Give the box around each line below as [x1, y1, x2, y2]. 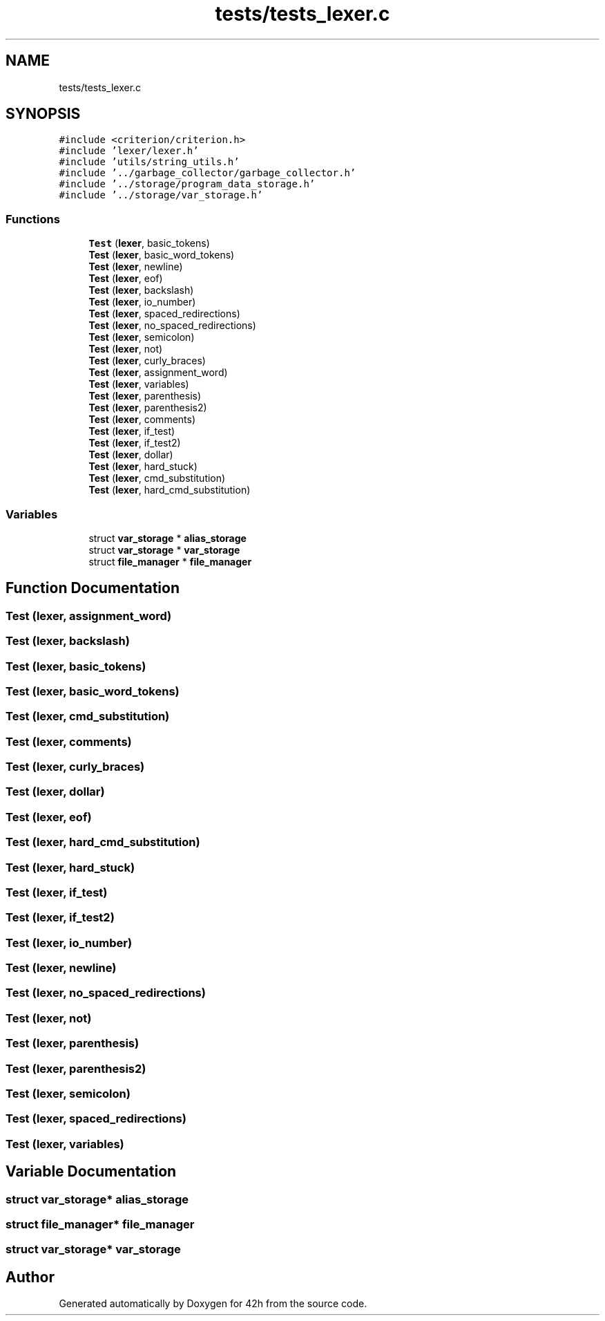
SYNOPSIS [6, 105, 81, 123]
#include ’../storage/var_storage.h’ [59, 189, 263, 201]
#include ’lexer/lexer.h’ [59, 145, 199, 157]
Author [6, 1268, 55, 1286]
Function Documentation [6, 579, 180, 597]
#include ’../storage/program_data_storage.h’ [59, 178, 316, 190]
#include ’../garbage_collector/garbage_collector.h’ [59, 167, 356, 179]
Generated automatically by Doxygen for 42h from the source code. [59, 1297, 367, 1310]
